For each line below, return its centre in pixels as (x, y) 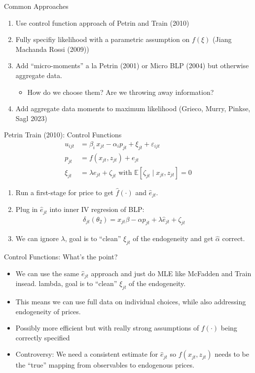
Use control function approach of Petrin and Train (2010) (102, 22)
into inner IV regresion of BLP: (97, 209)
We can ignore (37, 238)
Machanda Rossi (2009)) (52, 49)
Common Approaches (36, 6)
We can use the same (47, 273)
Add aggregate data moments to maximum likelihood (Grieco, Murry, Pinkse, (133, 108)
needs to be (232, 354)
